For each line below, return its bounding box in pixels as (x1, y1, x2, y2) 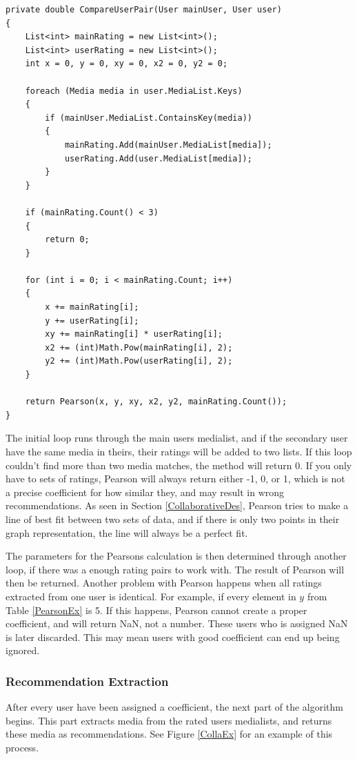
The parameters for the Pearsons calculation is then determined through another (6, 549, 347, 563)
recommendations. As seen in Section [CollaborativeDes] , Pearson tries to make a (6, 498, 349, 513)
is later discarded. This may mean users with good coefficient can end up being (6, 629, 340, 644)
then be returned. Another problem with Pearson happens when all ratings (6, 575, 322, 590)
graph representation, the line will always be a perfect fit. (6, 525, 248, 540)
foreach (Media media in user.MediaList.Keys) (25, 86, 243, 96)
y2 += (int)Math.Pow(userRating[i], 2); (45, 356, 233, 366)
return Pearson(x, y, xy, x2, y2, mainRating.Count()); (25, 397, 287, 407)
